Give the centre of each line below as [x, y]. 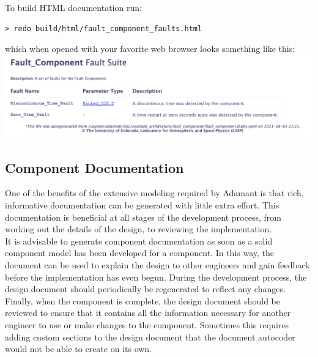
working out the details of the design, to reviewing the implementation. [139, 229]
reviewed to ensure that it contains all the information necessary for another [148, 313]
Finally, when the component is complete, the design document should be [142, 300]
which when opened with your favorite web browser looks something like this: [150, 49]
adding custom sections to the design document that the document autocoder [150, 337]
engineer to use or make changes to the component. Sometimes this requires [147, 324]
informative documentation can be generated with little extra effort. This [142, 205]
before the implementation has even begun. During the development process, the [156, 277]
